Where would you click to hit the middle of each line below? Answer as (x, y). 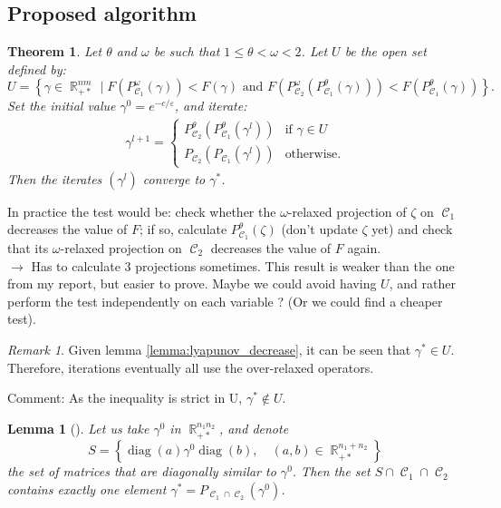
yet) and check (412, 229)
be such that (187, 51)
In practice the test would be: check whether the (142, 211)
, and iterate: (211, 106)
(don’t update (319, 229)
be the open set (385, 51)
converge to (174, 178)
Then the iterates (55, 178)
